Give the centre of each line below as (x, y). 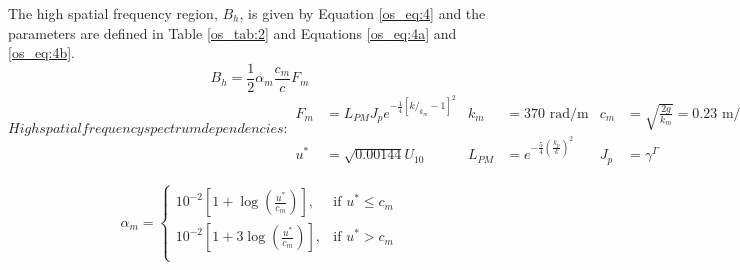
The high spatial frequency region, (113, 13)
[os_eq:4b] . (41, 52)
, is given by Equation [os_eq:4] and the (362, 13)
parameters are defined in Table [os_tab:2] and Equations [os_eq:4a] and (232, 32)
